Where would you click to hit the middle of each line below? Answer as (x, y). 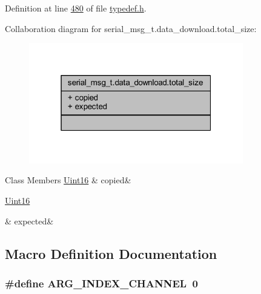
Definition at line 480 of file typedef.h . (76, 8)
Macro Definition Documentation (111, 253)
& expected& (29, 220)
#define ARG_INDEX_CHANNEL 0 (101, 283)
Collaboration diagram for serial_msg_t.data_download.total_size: (131, 28)
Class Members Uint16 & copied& (68, 180)
